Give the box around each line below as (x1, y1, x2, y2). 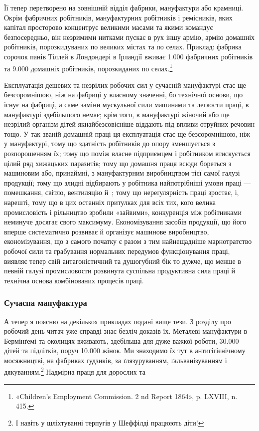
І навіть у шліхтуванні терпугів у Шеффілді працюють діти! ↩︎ (15, 417, 204, 428)
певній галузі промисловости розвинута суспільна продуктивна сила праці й (4, 265, 236, 276)
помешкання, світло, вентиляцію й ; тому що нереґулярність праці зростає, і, (4, 187, 239, 198)
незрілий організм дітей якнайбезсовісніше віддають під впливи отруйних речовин (4, 119, 255, 129)
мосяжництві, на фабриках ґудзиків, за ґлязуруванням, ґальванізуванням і (4, 355, 227, 365)
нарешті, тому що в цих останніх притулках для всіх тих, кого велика (4, 197, 216, 207)
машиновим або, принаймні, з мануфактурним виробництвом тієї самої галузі (4, 168, 240, 178)
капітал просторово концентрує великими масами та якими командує (4, 22, 213, 32)
